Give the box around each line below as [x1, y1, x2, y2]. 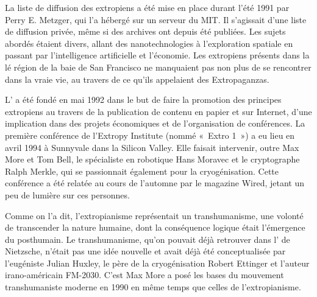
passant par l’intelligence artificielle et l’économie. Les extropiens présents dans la [5, 49, 310, 61]
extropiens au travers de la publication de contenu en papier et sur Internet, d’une [5, 105, 312, 117]
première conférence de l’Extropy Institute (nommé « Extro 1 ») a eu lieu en [5, 128, 295, 141]
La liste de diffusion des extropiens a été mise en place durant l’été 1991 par [5, 1, 290, 13]
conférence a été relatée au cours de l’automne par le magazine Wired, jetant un [5, 176, 305, 189]
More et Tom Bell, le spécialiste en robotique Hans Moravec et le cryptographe [5, 153, 300, 166]
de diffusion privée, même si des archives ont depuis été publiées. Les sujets [5, 25, 286, 38]
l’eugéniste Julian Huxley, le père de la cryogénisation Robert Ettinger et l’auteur [5, 256, 310, 269]
